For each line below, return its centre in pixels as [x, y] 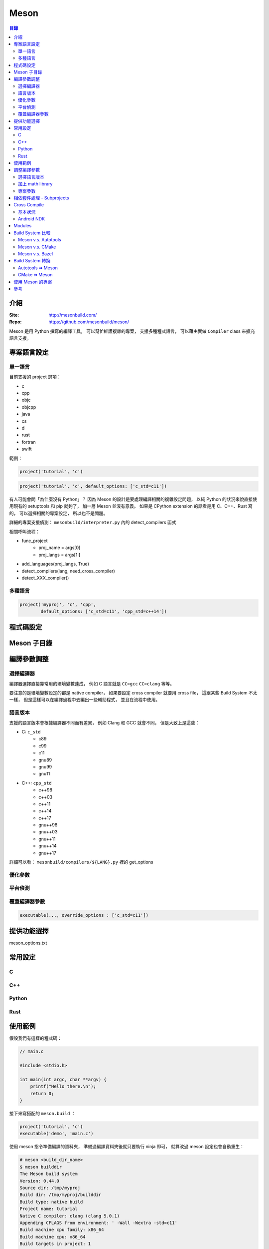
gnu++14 [48, 846]
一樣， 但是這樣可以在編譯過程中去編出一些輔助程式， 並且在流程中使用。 [85, 700]
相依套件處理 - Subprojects [41, 198]
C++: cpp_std [37, 783]
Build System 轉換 [32, 261]
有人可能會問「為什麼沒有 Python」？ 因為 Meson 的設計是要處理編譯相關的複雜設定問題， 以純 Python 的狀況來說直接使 [133, 499]
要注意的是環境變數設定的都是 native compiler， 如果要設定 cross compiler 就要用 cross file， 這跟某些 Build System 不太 [133, 693]
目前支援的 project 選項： [35, 377]
